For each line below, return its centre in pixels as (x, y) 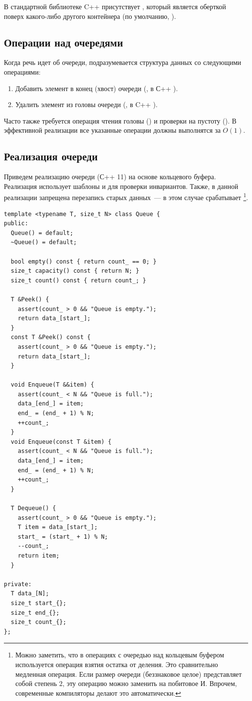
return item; (39, 555)
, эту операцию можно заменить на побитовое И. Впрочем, (150, 683)
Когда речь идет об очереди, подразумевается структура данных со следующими (123, 62)
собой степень (36, 683)
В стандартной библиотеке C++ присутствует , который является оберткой (115, 6)
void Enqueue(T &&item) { (53, 385)
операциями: (22, 71)
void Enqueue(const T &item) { (61, 442)
